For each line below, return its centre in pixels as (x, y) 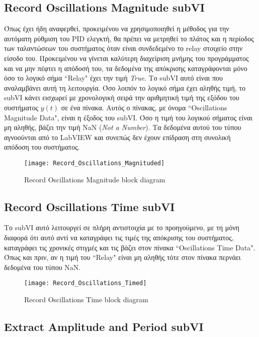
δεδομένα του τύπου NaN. (42, 267)
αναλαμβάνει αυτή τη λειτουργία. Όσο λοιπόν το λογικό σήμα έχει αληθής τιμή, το (125, 87)
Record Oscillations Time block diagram (86, 299)
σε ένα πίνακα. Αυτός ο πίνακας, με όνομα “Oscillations (144, 107)
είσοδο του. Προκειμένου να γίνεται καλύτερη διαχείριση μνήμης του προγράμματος (126, 58)
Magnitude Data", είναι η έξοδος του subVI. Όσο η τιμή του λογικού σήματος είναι (128, 117)
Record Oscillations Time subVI (90, 206)
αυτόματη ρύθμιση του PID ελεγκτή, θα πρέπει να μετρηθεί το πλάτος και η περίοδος (129, 38)
